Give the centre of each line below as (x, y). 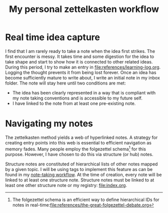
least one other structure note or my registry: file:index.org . (66, 185)
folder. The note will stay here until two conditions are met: (65, 83)
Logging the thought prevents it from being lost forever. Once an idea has (81, 72)
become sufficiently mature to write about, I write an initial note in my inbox (82, 77)
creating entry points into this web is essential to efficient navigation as (78, 142)
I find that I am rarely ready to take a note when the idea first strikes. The (80, 51)
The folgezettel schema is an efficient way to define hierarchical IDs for (86, 199)
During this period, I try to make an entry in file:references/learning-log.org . (83, 67)
